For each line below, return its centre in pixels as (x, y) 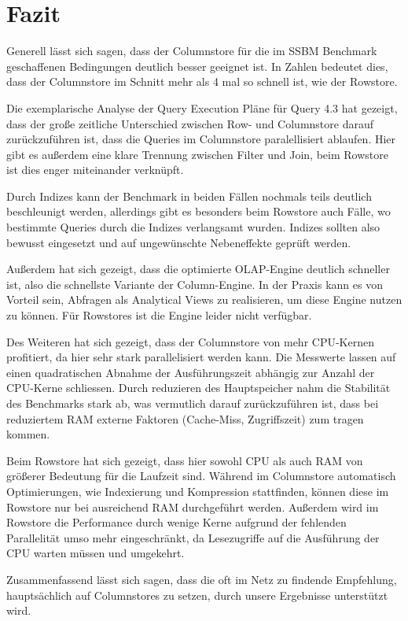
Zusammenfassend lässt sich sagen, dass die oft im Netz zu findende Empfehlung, (202, 579)
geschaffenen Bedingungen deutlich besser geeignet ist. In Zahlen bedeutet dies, (197, 66)
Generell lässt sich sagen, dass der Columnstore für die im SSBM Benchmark (192, 51)
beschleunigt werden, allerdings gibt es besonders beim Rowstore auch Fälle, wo (198, 211)
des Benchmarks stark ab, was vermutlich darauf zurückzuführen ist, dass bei (193, 403)
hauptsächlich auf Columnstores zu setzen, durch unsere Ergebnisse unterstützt (197, 595)
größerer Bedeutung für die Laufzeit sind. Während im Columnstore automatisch (201, 476)
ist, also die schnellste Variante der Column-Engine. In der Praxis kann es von (195, 284)
